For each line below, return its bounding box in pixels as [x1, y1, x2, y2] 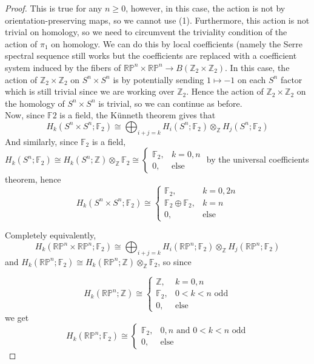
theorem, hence [5, 173, 61, 186]
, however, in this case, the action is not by [125, 2, 286, 14]
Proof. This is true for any [5, 2, 102, 14]
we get [5, 311, 29, 323]
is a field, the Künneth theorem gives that [59, 109, 216, 121]
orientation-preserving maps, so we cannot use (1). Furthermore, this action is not [5, 13, 310, 26]
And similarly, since [5, 135, 78, 147]
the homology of [5, 96, 65, 109]
